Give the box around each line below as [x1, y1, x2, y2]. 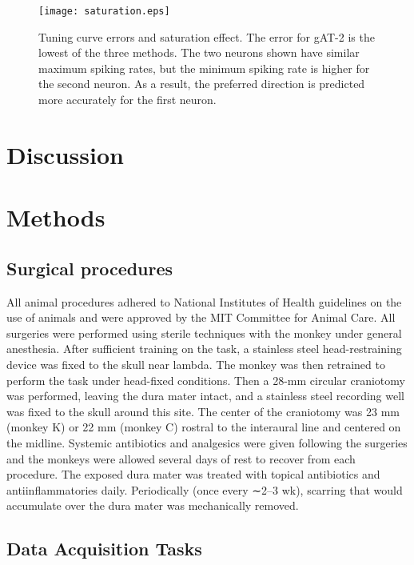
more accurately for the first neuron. [38, 91, 217, 108]
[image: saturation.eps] [38, 6, 170, 17]
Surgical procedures [6, 255, 173, 280]
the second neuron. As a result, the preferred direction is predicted [38, 75, 365, 92]
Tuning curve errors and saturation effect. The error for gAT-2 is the [38, 28, 375, 45]
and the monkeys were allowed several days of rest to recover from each [6, 450, 356, 467]
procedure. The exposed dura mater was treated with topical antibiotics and [6, 466, 380, 483]
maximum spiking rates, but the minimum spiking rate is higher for [38, 59, 370, 76]
